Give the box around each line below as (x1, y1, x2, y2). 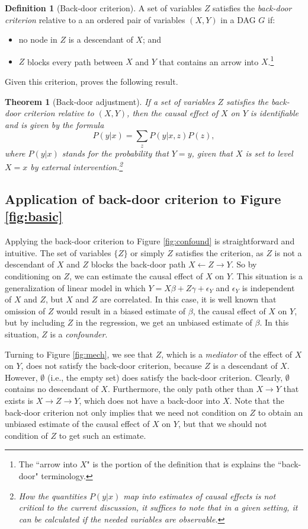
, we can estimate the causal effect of (69, 270, 203, 282)
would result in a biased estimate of (56, 304, 186, 317)
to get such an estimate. (59, 429, 146, 441)
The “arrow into (18, 458, 78, 470)
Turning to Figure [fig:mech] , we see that (5, 348, 153, 360)
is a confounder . (50, 327, 108, 340)
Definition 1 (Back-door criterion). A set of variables (5, 2, 202, 14)
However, (5, 371, 38, 383)
